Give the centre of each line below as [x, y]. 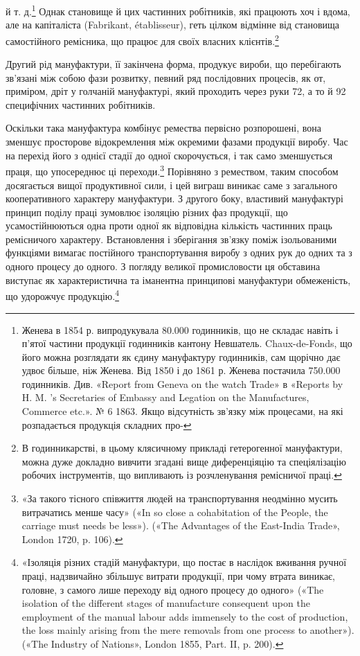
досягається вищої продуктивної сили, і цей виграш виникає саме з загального [172, 185]
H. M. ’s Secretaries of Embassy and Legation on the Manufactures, [165, 397]
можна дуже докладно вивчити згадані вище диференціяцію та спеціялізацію [184, 461]
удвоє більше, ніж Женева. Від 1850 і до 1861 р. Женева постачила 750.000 [181, 370]
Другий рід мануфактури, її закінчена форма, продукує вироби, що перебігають [173, 64]
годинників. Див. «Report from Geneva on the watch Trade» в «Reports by [182, 383]
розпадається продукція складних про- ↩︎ [107, 424]
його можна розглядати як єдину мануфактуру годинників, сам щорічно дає [181, 356]
